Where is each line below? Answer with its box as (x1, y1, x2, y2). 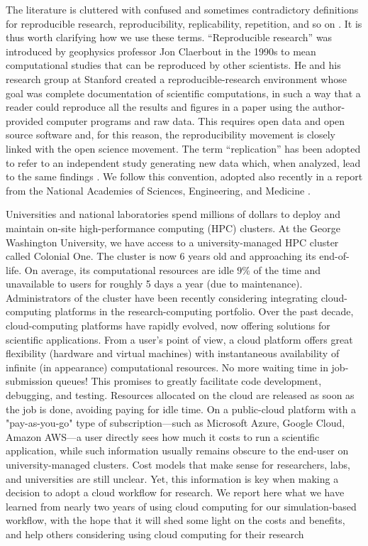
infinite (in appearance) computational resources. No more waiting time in (6, 359, 328, 374)
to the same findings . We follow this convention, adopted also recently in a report (6, 169, 363, 184)
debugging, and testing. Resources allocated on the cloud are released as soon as (6, 388, 355, 403)
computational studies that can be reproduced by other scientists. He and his (6, 58, 341, 72)
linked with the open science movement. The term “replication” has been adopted (6, 141, 361, 155)
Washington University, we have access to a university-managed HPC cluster (6, 234, 339, 249)
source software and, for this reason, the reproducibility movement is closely (6, 127, 336, 142)
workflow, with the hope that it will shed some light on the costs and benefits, (6, 513, 345, 528)
